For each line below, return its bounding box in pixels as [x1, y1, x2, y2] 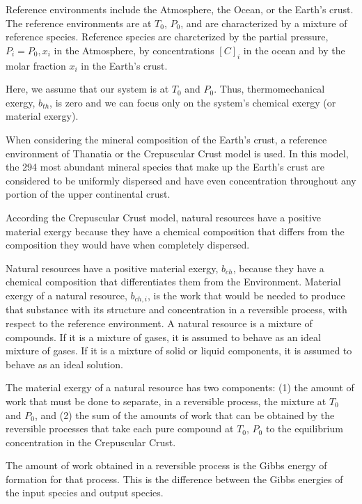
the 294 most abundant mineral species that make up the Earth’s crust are [6, 159, 325, 174]
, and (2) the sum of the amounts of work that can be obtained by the [34, 407, 335, 422]
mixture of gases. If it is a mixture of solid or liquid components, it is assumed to [6, 343, 352, 358]
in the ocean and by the [243, 42, 345, 57]
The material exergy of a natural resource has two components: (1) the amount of [6, 380, 354, 395]
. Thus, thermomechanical [214, 81, 325, 96]
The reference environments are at [6, 15, 152, 30]
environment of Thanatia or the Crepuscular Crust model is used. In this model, [6, 145, 349, 160]
